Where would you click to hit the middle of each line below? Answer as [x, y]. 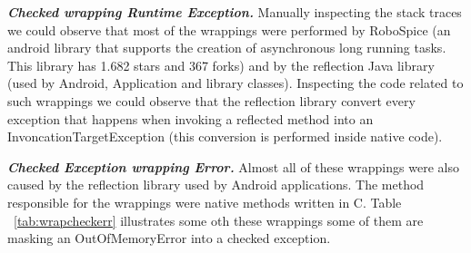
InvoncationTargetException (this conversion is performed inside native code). [225, 136]
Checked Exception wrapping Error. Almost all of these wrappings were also [233, 166]
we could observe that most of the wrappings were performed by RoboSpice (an [229, 29]
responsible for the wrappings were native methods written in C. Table [205, 202]
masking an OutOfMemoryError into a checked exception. [169, 238]
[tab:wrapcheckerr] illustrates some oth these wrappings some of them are [219, 220]
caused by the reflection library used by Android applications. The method [216, 185]
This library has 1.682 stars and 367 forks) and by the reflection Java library [221, 65]
